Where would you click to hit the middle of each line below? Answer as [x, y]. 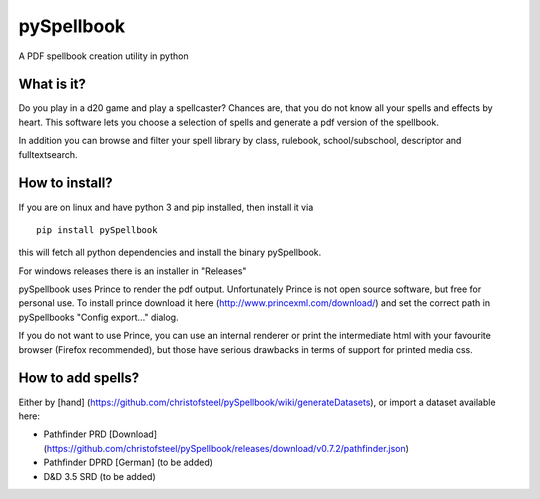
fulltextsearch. [48, 154]
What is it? [52, 84]
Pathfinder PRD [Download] [100, 434]
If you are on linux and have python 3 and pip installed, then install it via [166, 207]
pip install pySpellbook [97, 229]
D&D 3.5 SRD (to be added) [100, 476]
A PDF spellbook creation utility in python [103, 56]
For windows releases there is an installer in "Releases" [132, 271]
